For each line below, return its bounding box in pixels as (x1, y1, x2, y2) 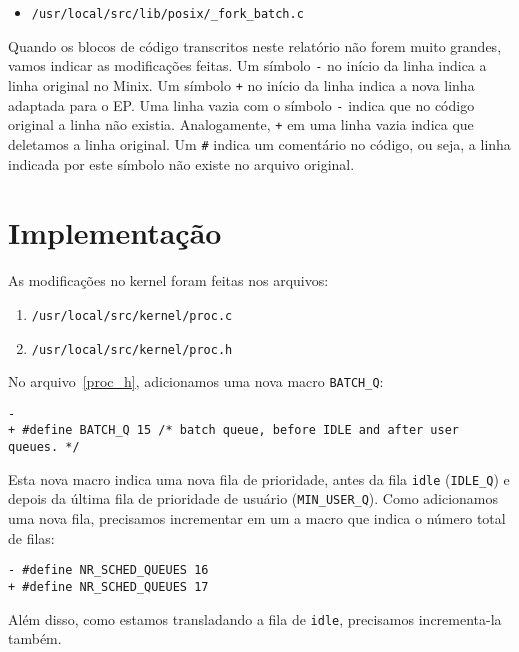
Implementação (8, 212, 222, 253)
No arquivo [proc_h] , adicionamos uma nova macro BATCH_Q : (8, 371, 384, 392)
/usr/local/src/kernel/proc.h (31, 342, 233, 357)
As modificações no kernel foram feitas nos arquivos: (8, 270, 329, 291)
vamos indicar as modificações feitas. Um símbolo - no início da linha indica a (8, 55, 487, 76)
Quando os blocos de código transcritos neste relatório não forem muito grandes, (8, 35, 502, 56)
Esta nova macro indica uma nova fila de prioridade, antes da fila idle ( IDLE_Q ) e (8, 468, 510, 489)
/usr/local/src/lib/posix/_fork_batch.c (31, 7, 304, 21)
